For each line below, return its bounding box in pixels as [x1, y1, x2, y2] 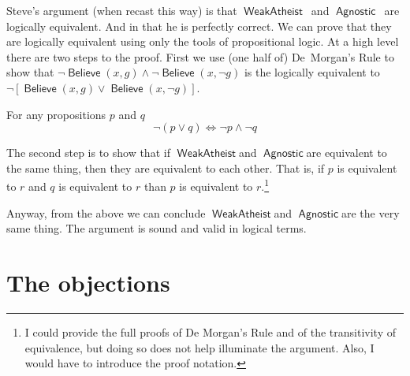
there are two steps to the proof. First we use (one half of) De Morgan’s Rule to [6, 48, 394, 65]
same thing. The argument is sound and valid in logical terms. [6, 220, 307, 236]
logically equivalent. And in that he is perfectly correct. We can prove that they [6, 17, 392, 34]
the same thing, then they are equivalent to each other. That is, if [6, 159, 325, 176]
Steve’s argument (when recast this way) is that [6, 2, 237, 18]
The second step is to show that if [6, 144, 170, 161]
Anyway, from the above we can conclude [6, 204, 206, 221]
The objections [6, 266, 170, 298]
